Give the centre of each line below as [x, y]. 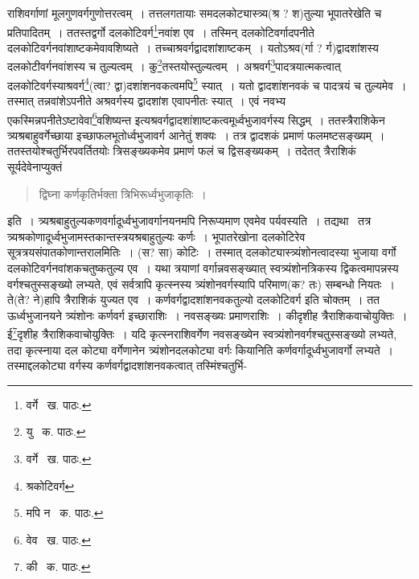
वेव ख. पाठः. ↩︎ [58, 539]
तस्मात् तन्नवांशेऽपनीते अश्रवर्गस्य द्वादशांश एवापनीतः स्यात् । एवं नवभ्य [146, 100]
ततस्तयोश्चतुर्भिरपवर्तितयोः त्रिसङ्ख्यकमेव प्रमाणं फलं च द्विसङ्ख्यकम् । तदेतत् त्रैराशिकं [182, 151]
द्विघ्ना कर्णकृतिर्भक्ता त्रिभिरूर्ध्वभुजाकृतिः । [123, 193]
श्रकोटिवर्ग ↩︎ [50, 485]
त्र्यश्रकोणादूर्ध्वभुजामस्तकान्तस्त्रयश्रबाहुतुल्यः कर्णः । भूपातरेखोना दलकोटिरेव [156, 236]
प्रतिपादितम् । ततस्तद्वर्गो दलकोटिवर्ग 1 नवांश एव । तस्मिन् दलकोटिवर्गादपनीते [161, 31]
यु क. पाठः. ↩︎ [56, 431]
